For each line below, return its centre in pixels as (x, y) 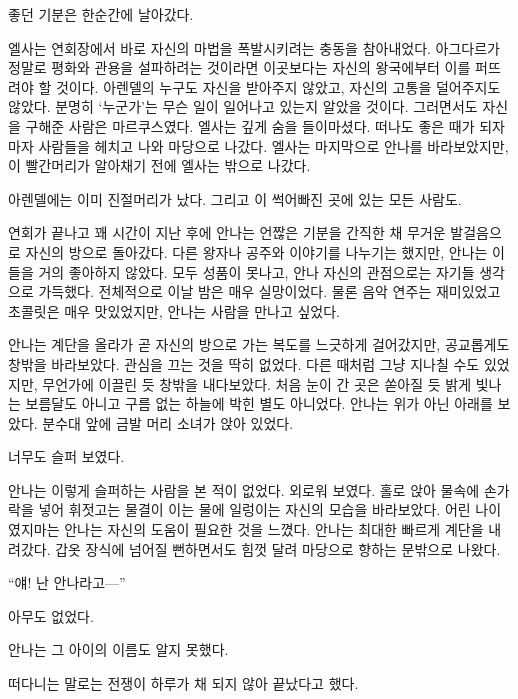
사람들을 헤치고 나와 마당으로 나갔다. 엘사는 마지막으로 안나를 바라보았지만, (273, 145)
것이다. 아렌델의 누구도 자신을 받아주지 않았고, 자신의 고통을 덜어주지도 (278, 86)
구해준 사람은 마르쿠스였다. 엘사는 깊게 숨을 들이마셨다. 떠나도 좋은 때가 (250, 125)
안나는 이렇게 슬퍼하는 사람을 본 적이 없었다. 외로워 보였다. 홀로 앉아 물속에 (244, 489)
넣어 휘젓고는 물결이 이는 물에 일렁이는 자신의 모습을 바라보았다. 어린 (254, 509)
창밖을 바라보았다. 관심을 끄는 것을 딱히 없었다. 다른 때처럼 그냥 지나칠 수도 (244, 363)
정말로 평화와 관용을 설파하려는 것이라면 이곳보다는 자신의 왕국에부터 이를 (239, 67)
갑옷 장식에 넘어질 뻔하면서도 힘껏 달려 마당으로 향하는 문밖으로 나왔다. (278, 548)
